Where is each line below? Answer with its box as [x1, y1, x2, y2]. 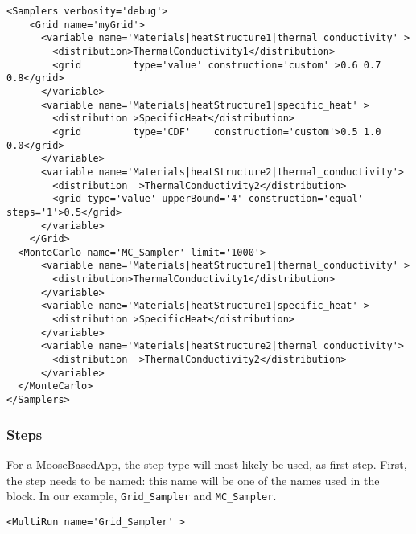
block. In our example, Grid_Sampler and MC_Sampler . [6, 487, 277, 504]
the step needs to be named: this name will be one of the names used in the [6, 471, 380, 488]
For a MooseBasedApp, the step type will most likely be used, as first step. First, [6, 455, 407, 472]
